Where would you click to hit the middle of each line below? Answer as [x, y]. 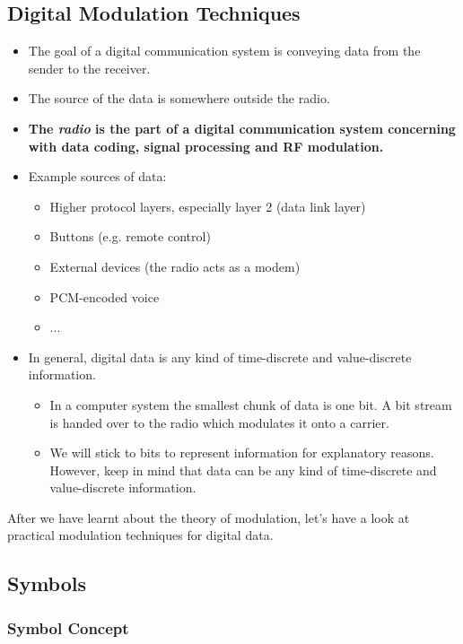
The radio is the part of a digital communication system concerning [242, 128]
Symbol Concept [68, 627]
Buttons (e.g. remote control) [130, 236]
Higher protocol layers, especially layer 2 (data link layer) [208, 206]
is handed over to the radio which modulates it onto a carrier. [219, 422]
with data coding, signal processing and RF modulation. [206, 146]
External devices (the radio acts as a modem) [175, 266]
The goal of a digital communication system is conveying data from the [224, 51]
